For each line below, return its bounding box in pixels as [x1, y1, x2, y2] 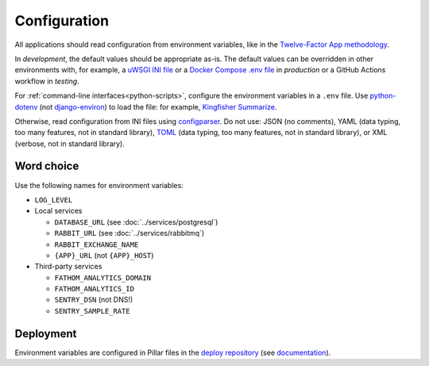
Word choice [14, 160, 79, 173]
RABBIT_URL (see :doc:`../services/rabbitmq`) [54, 229, 205, 238]
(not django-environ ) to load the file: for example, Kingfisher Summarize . [39, 102, 277, 111]
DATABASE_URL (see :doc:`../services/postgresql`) [54, 217, 218, 226]
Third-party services [34, 262, 102, 272]
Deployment [14, 326, 77, 341]
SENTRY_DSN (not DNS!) [54, 295, 133, 305]
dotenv [14, 102, 38, 111]
